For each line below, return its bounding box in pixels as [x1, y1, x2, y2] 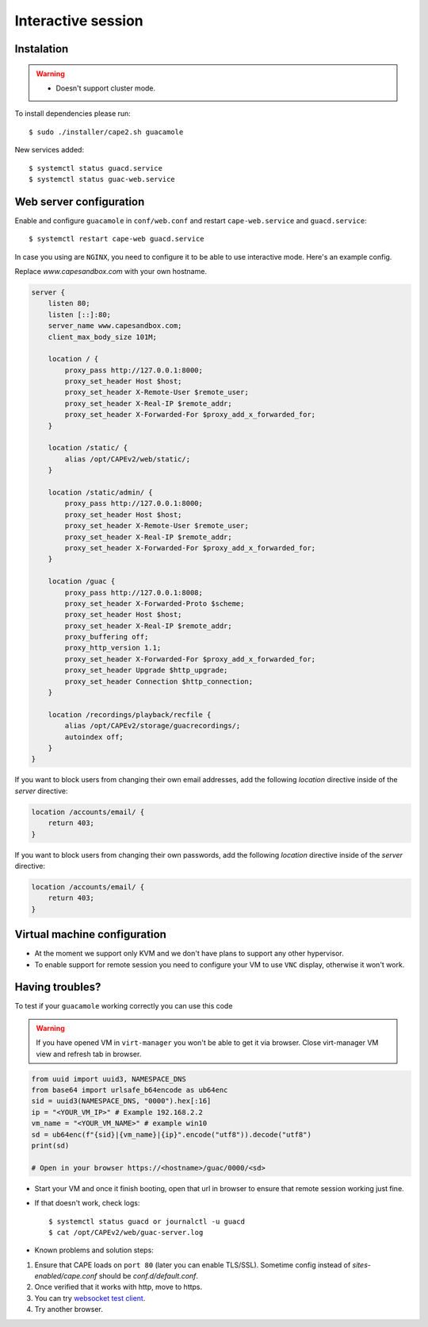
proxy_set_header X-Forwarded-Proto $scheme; [64, 599, 245, 608]
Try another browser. [34, 1305, 103, 1314]
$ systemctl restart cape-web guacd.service [29, 234, 205, 244]
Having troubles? [14, 981, 101, 994]
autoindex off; [64, 732, 124, 742]
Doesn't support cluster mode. [55, 83, 156, 93]
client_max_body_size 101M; [48, 332, 158, 341]
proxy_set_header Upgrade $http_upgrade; [64, 665, 228, 675]
